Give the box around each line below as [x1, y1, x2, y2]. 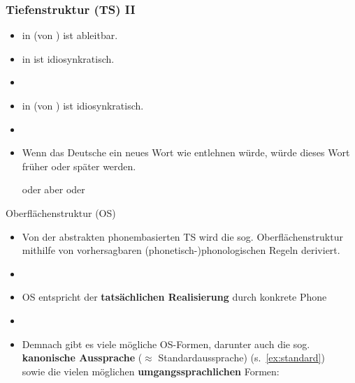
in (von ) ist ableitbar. [22, 28, 118, 43]
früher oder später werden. [22, 158, 136, 173]
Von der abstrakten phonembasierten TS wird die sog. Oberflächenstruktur [22, 229, 343, 243]
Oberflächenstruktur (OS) [6, 205, 116, 220]
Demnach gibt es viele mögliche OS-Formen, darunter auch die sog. [22, 336, 310, 351]
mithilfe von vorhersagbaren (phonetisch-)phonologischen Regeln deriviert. [22, 243, 340, 257]
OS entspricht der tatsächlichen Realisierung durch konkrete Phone [22, 290, 327, 304]
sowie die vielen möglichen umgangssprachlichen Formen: [22, 363, 280, 378]
